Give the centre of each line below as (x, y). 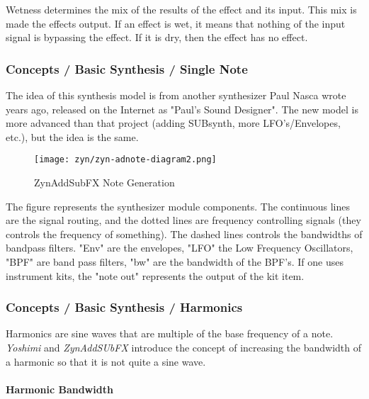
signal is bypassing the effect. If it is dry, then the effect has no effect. (157, 37)
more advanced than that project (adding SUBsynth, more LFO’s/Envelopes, (173, 123)
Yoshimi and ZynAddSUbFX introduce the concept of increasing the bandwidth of (184, 347)
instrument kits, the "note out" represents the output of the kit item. (155, 275)
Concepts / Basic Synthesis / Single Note (127, 68)
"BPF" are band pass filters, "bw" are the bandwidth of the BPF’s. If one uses (175, 262)
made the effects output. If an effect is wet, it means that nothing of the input (176, 23)
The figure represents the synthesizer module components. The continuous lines (178, 206)
